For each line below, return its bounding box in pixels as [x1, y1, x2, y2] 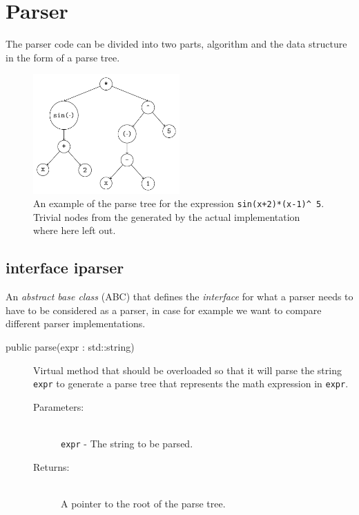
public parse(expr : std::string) [6, 340, 135, 354]
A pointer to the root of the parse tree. [61, 496, 226, 510]
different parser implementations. [6, 316, 146, 331]
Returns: [33, 459, 70, 474]
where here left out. [33, 223, 116, 237]
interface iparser [6, 257, 124, 278]
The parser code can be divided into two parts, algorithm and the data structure [6, 37, 347, 51]
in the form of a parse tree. [6, 50, 120, 64]
